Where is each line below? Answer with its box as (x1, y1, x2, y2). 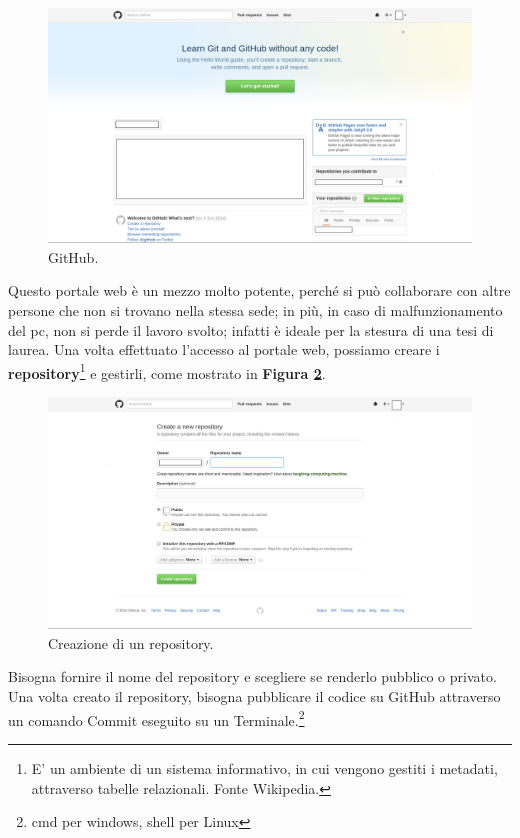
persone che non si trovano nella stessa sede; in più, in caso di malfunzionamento (8, 299, 503, 320)
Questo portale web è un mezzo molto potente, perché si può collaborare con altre (8, 280, 511, 301)
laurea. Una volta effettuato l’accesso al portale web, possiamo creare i (8, 339, 440, 360)
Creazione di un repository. (48, 632, 214, 653)
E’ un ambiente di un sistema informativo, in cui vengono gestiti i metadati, (31, 757, 498, 778)
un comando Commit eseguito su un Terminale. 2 (8, 706, 305, 730)
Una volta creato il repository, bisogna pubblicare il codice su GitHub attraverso (8, 686, 501, 707)
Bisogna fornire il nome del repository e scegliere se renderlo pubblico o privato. (8, 666, 497, 687)
